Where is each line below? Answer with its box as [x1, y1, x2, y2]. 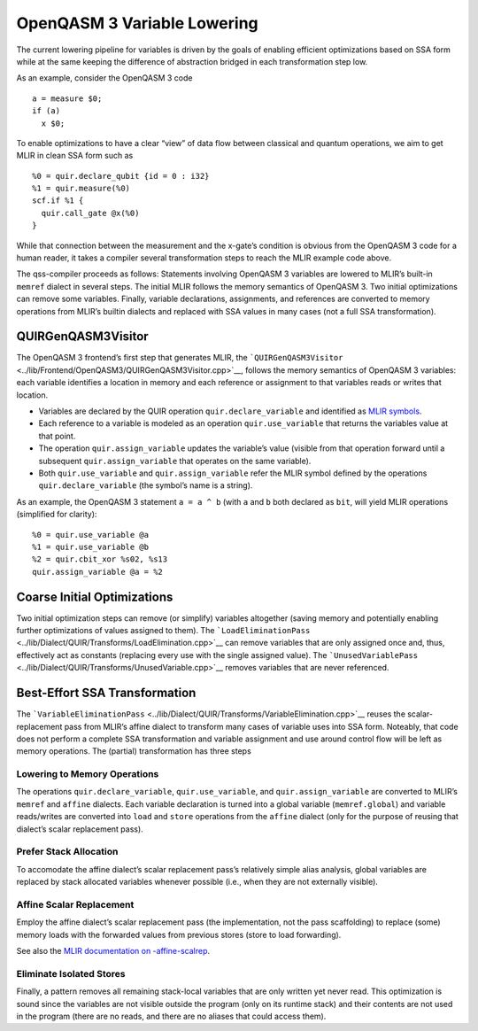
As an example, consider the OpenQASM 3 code [16, 73, 193, 83]
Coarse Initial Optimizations [16, 589, 173, 604]
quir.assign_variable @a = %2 [32, 567, 164, 577]
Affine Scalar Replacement [16, 898, 135, 911]
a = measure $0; [32, 93, 103, 104]
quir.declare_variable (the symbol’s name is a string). [38, 480, 253, 491]
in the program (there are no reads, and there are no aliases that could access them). [16, 1011, 327, 1021]
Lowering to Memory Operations [16, 768, 159, 780]
